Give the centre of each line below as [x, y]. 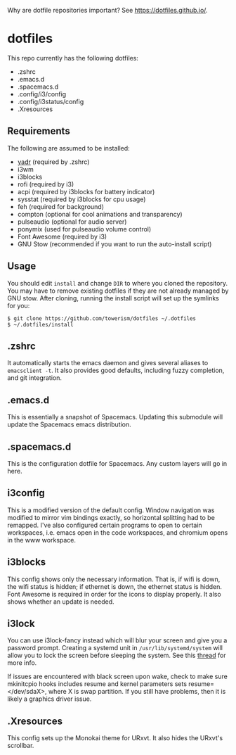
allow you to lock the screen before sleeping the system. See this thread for [117, 655]
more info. [22, 663]
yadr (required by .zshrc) [53, 162]
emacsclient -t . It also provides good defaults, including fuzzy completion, [116, 370]
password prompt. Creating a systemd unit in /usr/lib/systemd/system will [115, 648]
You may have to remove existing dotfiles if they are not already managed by [118, 291]
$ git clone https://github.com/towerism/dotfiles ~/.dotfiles [102, 318]
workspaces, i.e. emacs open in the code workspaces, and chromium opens [118, 532]
